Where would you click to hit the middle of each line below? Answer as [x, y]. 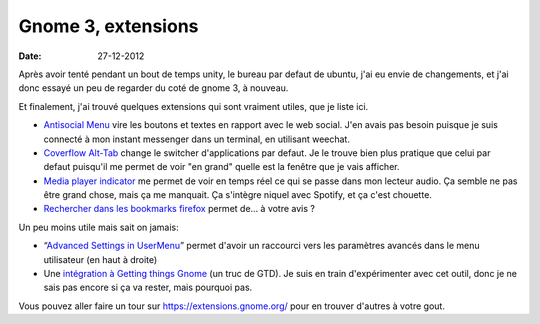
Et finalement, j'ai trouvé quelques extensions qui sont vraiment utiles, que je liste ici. [193, 106]
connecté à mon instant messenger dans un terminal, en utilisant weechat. [196, 139]
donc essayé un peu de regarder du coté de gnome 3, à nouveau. [153, 88]
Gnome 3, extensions [108, 26]
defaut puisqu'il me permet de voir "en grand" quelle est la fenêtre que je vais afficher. [221, 167]
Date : [30, 56]
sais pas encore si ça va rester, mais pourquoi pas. [148, 287]
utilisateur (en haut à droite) [100, 259]
